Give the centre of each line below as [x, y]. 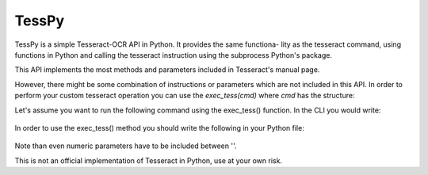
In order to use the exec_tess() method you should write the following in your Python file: [159, 127]
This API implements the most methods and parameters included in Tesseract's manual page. [167, 70]
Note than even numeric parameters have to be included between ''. [126, 146]
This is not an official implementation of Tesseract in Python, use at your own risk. [149, 160]
